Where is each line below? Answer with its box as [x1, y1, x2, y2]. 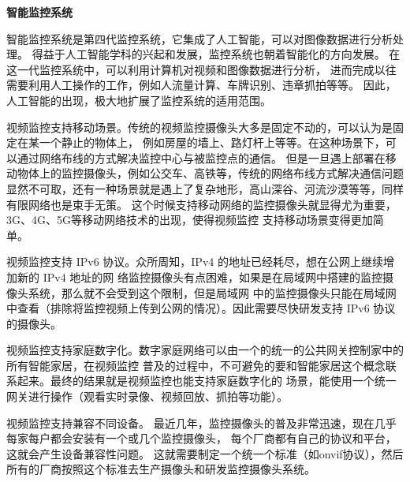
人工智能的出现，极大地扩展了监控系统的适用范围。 [6, 92, 271, 108]
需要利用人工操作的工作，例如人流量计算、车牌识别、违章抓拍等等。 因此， [6, 77, 397, 93]
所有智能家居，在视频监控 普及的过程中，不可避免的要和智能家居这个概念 [6, 357, 386, 373]
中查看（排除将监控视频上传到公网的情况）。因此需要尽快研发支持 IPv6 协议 [6, 300, 396, 316]
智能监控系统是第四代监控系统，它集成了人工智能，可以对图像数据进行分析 [6, 30, 393, 47]
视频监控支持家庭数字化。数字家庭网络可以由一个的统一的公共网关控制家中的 [6, 342, 404, 358]
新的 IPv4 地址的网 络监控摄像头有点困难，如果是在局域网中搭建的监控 [17, 268, 382, 285]
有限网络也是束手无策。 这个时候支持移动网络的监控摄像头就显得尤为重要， [6, 196, 397, 212]
